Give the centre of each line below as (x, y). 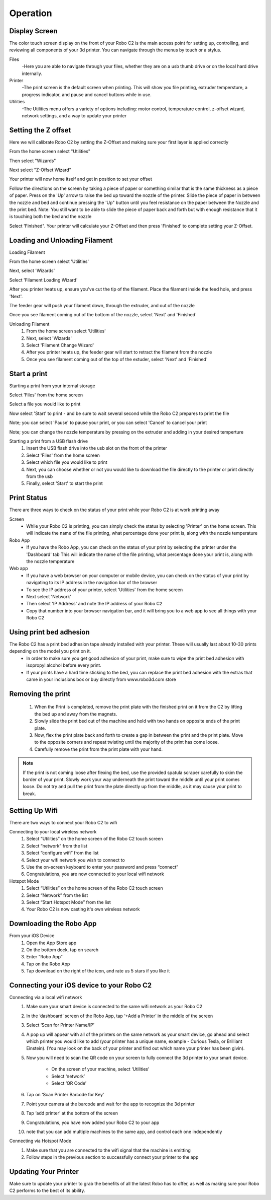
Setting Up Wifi (33, 810)
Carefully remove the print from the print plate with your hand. (99, 749)
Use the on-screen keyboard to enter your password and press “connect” (102, 867)
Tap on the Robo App (48, 964)
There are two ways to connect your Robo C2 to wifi (63, 822)
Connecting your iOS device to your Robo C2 (81, 985)
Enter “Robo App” (44, 957)
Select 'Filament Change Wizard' (60, 345)
